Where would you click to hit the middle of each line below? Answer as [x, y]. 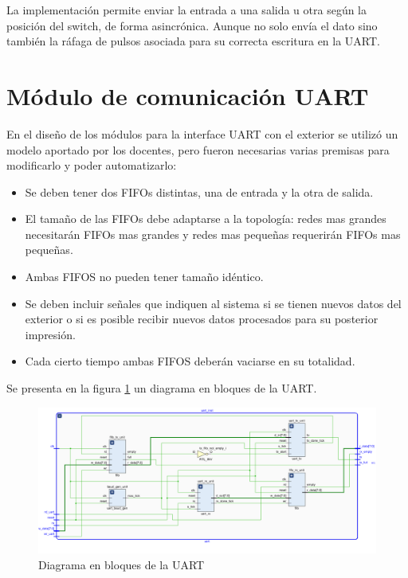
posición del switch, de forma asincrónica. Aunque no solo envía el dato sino [192, 25]
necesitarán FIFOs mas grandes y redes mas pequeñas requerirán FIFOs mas [213, 234]
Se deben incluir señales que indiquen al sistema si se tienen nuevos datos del [213, 303]
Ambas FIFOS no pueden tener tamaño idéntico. [144, 277]
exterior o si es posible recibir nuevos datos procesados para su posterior [202, 319]
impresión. [50, 334]
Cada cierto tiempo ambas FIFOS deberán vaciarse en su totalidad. [190, 361]
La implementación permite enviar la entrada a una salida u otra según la [187, 10]
